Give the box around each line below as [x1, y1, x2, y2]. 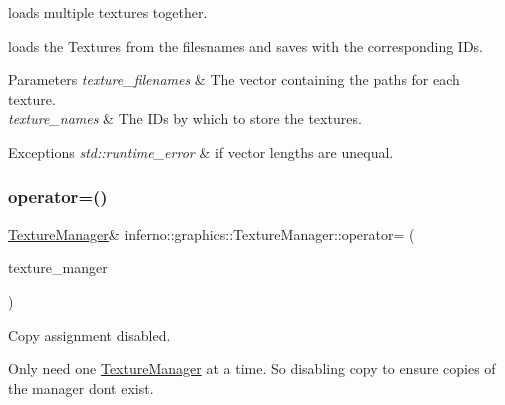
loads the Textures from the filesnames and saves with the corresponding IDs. [8, 35, 483, 56]
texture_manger [8, 257, 108, 278]
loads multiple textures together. [8, 2, 208, 22]
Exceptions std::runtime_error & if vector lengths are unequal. [8, 141, 394, 162]
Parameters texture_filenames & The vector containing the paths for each [8, 69, 460, 90]
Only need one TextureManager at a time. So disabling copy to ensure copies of [8, 358, 496, 379]
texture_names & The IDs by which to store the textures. [8, 108, 362, 129]
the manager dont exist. [8, 377, 154, 398]
